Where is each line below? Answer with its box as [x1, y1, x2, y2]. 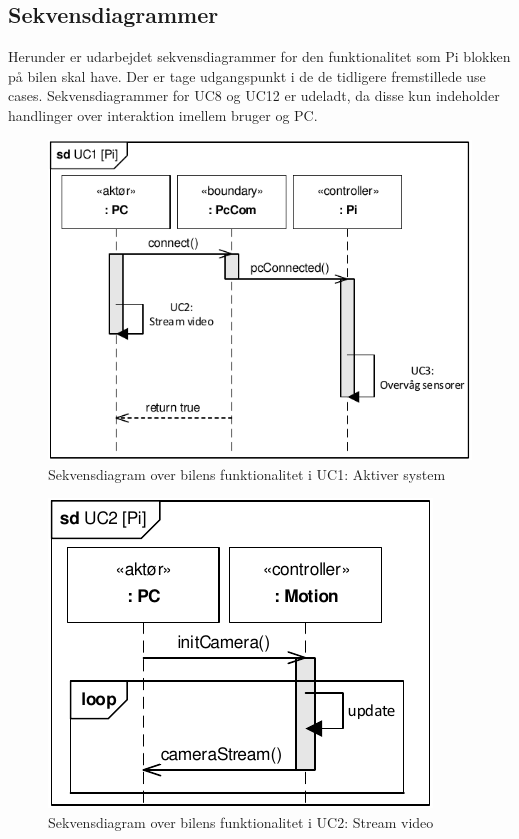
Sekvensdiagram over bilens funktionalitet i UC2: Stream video [48, 811, 434, 832]
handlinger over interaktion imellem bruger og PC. [8, 104, 318, 125]
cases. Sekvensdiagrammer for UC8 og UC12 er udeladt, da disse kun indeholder [8, 85, 500, 106]
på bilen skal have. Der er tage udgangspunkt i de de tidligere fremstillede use [8, 65, 486, 86]
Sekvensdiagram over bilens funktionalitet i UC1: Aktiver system [48, 463, 446, 484]
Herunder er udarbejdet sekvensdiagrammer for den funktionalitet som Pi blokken [8, 46, 511, 67]
